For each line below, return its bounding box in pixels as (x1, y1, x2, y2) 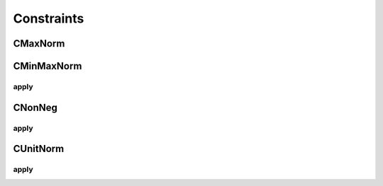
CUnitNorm (13, 143, 65, 155)
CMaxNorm (13, 37, 65, 50)
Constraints (13, 11, 84, 26)
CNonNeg (13, 101, 58, 113)
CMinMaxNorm (13, 60, 82, 72)
